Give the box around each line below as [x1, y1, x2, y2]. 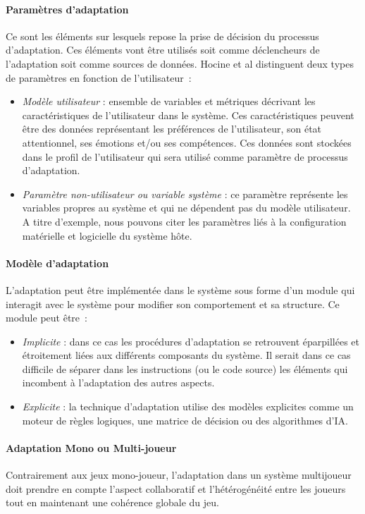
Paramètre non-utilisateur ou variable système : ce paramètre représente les [22, 186, 348, 201]
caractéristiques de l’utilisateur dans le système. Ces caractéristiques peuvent [22, 107, 354, 122]
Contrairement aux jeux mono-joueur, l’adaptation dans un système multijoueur [6, 467, 352, 482]
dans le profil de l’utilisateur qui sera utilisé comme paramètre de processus [22, 149, 348, 164]
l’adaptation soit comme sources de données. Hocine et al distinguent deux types [6, 56, 354, 71]
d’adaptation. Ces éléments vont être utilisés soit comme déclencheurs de [6, 42, 320, 57]
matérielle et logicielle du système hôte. [22, 228, 192, 243]
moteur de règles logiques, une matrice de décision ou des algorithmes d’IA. [22, 412, 348, 427]
